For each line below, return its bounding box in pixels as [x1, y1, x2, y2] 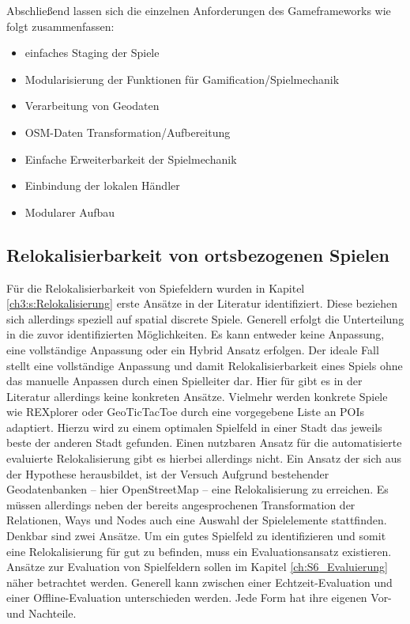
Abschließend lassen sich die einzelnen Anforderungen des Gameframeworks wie [6, 2, 391, 18]
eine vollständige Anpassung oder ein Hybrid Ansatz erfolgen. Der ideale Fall [6, 341, 379, 357]
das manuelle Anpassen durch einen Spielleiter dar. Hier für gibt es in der [6, 373, 363, 389]
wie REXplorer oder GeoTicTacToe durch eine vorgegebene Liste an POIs [6, 403, 365, 420]
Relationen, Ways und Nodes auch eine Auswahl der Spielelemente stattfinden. [6, 512, 387, 528]
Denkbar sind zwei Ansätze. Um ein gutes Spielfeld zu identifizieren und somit [6, 528, 386, 544]
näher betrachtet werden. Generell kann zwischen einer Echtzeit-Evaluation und [6, 573, 393, 590]
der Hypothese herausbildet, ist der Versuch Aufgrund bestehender [6, 465, 329, 482]
